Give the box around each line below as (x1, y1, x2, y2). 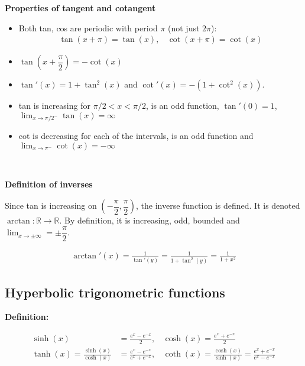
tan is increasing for (18, 99, 90, 112)
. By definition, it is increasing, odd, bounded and (59, 214, 240, 226)
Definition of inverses (5, 178, 93, 190)
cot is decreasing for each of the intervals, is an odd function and (18, 129, 254, 142)
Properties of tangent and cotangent (5, 2, 156, 14)
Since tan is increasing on (5, 199, 97, 212)
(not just (168, 21, 200, 34)
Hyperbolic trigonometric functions (5, 283, 225, 301)
